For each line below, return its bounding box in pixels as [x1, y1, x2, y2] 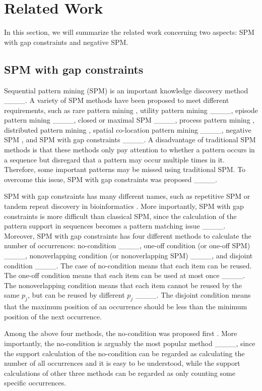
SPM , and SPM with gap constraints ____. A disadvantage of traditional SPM [4, 134, 256, 145]
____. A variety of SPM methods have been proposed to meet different [4, 95, 229, 105]
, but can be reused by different [27, 290, 125, 300]
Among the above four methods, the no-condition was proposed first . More [4, 328, 237, 339]
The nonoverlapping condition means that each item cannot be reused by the [4, 280, 242, 290]
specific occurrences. [4, 377, 67, 388]
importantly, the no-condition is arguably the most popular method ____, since [4, 338, 255, 348]
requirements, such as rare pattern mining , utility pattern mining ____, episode [4, 104, 258, 115]
